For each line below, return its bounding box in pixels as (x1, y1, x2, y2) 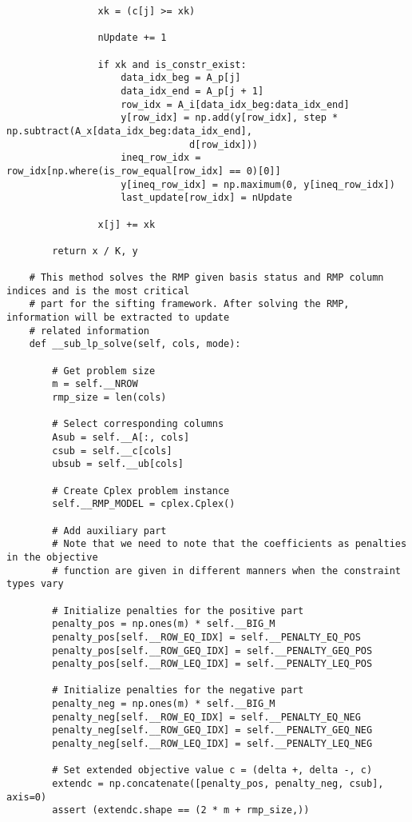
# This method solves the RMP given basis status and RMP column (29, 272, 384, 284)
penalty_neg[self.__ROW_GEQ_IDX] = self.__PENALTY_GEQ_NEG (52, 724, 373, 736)
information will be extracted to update (6, 312, 230, 324)
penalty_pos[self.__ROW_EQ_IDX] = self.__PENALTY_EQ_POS (52, 631, 361, 643)
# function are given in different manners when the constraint (52, 565, 401, 577)
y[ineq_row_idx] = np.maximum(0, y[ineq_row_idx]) (121, 178, 395, 190)
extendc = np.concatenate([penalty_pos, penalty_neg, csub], (52, 778, 384, 790)
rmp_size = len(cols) (52, 392, 167, 404)
